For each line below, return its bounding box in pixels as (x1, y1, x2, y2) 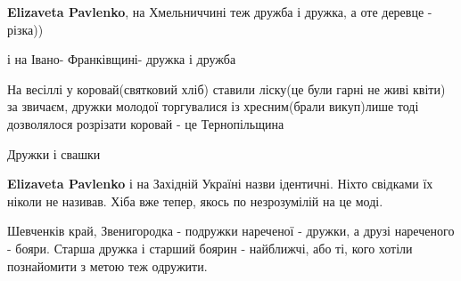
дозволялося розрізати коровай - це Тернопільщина (7, 114, 284, 132)
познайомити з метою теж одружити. (7, 256, 208, 275)
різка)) (7, 20, 44, 38)
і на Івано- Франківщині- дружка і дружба (7, 50, 236, 68)
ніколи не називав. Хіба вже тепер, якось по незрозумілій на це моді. (7, 191, 383, 210)
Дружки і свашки (7, 144, 101, 163)
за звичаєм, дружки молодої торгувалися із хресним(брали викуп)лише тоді (7, 97, 419, 116)
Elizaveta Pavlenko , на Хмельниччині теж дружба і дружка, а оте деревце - (7, 3, 432, 20)
